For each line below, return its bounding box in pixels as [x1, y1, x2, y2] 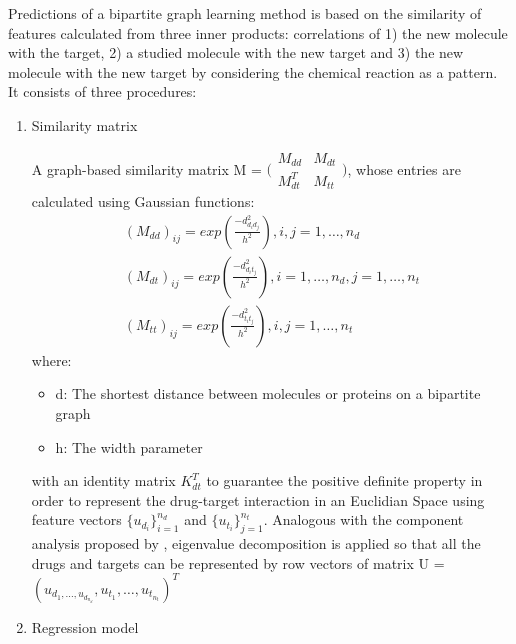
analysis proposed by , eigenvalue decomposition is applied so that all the [31, 533, 481, 554]
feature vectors [31, 509, 122, 530]
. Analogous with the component [263, 509, 464, 530]
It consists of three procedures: [8, 81, 197, 102]
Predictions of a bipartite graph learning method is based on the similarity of [8, 3, 482, 23]
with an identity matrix [31, 470, 176, 491]
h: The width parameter [55, 436, 203, 457]
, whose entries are [347, 158, 461, 179]
